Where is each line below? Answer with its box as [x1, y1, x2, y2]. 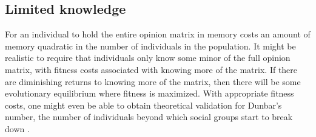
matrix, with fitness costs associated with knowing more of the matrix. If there [5, 63, 298, 75]
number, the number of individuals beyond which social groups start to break [5, 110, 293, 123]
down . [5, 122, 30, 135]
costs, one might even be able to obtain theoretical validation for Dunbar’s [5, 98, 282, 111]
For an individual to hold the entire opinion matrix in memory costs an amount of [5, 28, 311, 40]
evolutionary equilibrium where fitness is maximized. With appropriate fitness [5, 87, 294, 100]
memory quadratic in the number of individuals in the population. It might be [5, 39, 296, 52]
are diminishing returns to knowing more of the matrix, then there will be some [5, 75, 301, 88]
